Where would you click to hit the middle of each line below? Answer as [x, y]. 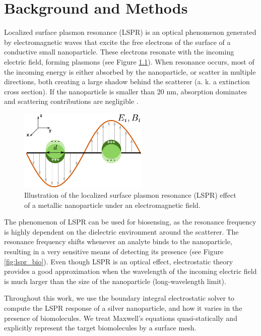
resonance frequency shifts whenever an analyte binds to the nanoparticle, [118, 241]
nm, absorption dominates [207, 91]
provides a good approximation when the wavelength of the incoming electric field [130, 271]
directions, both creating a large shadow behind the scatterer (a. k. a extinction [127, 81]
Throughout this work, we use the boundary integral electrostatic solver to [119, 298]
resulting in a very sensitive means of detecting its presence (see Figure [114, 251]
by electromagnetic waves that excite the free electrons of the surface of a [117, 42]
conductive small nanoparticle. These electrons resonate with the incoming [119, 52]
